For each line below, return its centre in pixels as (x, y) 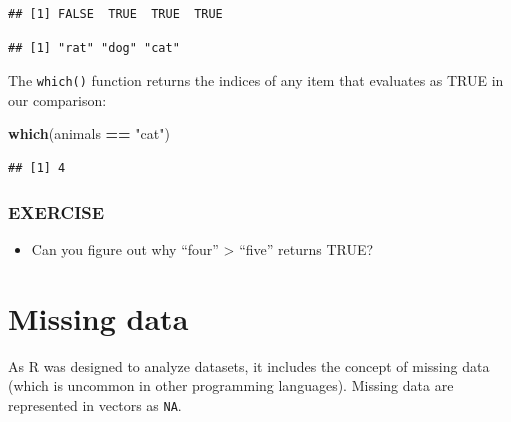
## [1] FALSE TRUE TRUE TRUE (115, 14)
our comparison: (57, 99)
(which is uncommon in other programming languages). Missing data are (231, 385)
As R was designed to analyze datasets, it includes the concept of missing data (249, 365)
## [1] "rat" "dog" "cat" (94, 47)
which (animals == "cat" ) (89, 133)
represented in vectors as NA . (95, 404)
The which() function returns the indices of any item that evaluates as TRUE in (256, 80)
